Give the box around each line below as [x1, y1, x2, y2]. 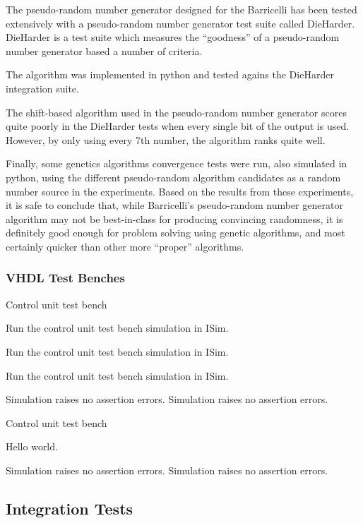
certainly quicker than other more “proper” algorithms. [6, 239, 244, 253]
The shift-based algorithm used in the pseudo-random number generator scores [6, 104, 347, 119]
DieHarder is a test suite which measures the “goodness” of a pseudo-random [6, 30, 340, 44]
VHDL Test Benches [6, 269, 125, 287]
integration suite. [6, 80, 79, 95]
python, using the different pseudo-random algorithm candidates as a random [6, 169, 341, 184]
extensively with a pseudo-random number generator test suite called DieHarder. [6, 16, 355, 30]
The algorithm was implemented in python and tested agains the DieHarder [6, 67, 334, 82]
